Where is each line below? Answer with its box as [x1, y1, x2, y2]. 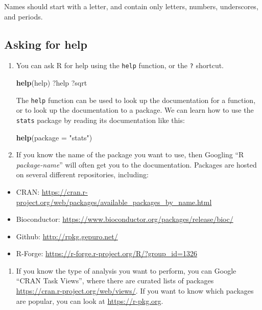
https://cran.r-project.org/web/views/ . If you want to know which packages [16, 285, 254, 296]
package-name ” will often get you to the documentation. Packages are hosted [16, 159, 257, 170]
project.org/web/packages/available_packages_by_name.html [16, 196, 212, 207]
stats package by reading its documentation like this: [16, 114, 185, 125]
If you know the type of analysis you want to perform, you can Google [16, 265, 236, 276]
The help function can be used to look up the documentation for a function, [16, 94, 256, 105]
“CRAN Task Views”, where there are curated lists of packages [16, 275, 214, 286]
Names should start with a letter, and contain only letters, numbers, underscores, [4, 1, 258, 11]
